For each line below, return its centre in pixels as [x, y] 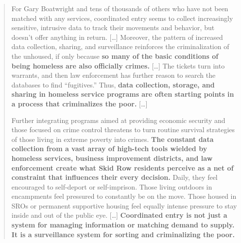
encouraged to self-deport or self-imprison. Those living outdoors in [112, 186]
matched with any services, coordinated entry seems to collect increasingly [122, 18]
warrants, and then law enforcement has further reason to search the [113, 75]
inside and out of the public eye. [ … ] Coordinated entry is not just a [119, 215]
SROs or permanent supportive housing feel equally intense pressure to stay [124, 205]
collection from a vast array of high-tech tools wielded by [109, 148]
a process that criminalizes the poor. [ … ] [79, 103]
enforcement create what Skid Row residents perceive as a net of [122, 167]
